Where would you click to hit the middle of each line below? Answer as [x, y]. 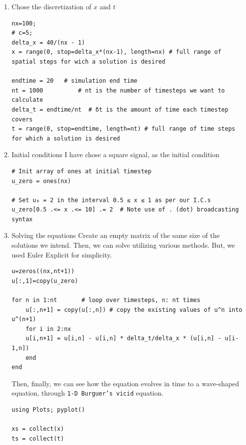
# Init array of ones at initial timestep [82, 171]
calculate [27, 100]
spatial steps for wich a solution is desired [88, 61]
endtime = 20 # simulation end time [74, 81]
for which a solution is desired [66, 138]
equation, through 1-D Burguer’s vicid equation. [87, 393]
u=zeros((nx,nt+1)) [43, 271]
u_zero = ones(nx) [41, 181]
